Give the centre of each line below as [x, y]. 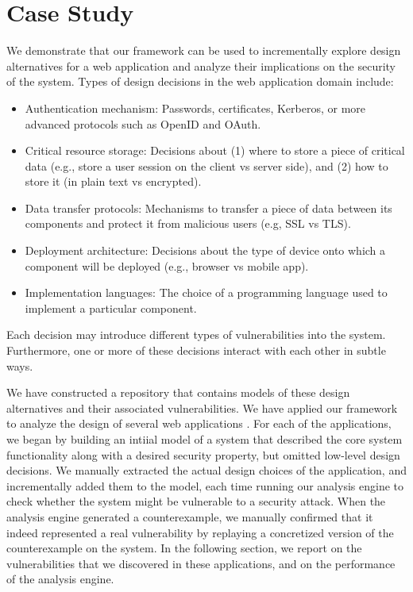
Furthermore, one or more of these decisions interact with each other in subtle [196, 350]
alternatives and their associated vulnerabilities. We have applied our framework [202, 407]
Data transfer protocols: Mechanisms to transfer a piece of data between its [208, 208]
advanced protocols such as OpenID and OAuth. [143, 123]
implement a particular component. [111, 308]
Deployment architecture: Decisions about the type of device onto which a [205, 250]
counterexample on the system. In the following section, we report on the [184, 548]
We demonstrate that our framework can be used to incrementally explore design [204, 50]
